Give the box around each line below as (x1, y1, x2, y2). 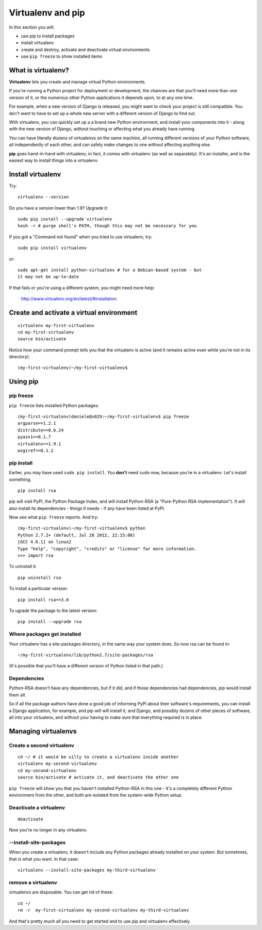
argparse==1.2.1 (17, 420, 56, 426)
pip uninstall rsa (17, 575, 62, 580)
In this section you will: (9, 24, 55, 30)
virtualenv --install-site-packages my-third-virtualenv (17, 867, 156, 873)
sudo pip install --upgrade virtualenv (17, 216, 113, 222)
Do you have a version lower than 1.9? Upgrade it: (9, 205, 109, 211)
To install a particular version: (9, 585, 68, 592)
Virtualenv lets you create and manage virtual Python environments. (9, 79, 147, 85)
